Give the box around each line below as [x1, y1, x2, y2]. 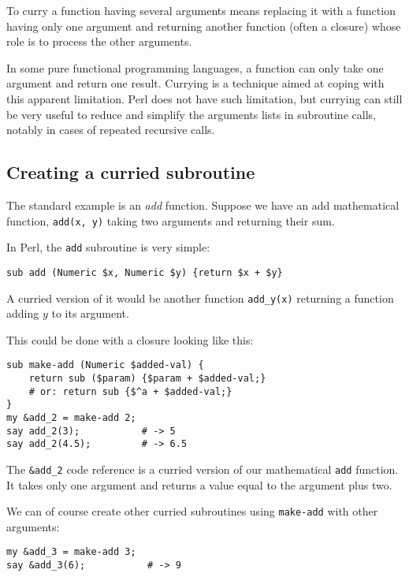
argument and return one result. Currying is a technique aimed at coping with [6, 75, 385, 91]
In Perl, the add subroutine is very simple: [6, 239, 210, 255]
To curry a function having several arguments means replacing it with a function [6, 2, 396, 18]
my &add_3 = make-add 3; [6, 546, 136, 558]
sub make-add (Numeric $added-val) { [6, 359, 204, 371]
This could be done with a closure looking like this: [6, 331, 254, 348]
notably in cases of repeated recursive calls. [6, 121, 215, 138]
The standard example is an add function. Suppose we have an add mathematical [6, 196, 400, 213]
